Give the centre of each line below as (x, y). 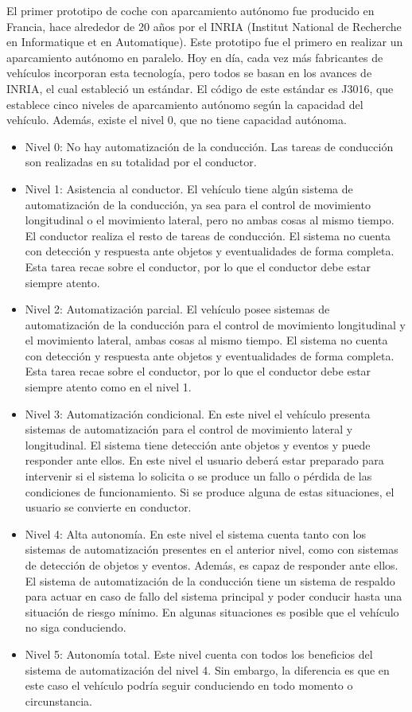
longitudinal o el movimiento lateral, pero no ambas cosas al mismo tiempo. (210, 220)
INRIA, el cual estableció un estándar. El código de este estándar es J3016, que (200, 88)
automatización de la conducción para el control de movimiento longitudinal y (215, 324)
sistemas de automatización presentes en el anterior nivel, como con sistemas (212, 549)
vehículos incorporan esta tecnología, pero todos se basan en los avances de (189, 73)
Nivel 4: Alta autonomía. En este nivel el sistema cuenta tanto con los (196, 533)
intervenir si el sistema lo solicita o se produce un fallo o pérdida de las (198, 476)
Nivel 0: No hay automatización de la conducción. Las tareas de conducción (209, 146)
